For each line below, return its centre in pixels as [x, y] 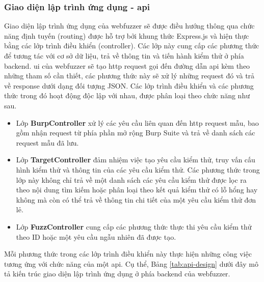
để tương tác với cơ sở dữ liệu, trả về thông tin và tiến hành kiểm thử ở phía [124, 55]
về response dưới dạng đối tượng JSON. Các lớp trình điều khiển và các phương [129, 85]
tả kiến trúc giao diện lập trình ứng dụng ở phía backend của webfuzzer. [117, 274]
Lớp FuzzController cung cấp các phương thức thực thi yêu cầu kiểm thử [134, 226]
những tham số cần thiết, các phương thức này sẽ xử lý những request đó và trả [129, 76]
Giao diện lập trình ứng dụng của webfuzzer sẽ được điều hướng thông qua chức [129, 26]
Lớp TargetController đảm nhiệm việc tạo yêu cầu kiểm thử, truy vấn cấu [136, 160]
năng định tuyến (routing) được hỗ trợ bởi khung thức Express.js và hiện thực [127, 35]
